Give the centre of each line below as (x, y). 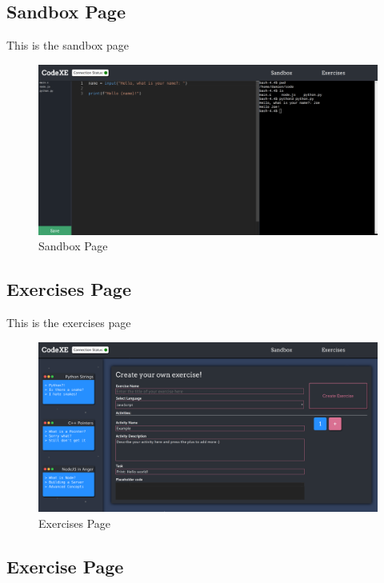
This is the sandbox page (68, 45)
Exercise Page (65, 567)
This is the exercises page (69, 323)
